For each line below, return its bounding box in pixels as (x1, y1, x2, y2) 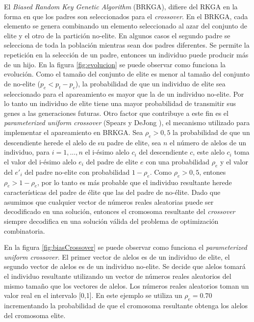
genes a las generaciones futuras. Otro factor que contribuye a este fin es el (4, 107, 229, 118)
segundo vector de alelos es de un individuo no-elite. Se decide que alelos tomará (4, 261, 246, 271)
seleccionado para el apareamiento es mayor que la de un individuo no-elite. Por (4, 88, 244, 99)
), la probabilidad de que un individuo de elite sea (75, 78, 226, 88)
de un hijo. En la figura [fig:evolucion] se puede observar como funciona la (4, 59, 226, 69)
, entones (199, 166, 226, 177)
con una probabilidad (146, 156, 210, 166)
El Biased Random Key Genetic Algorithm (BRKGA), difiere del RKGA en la (4, 1, 238, 11)
